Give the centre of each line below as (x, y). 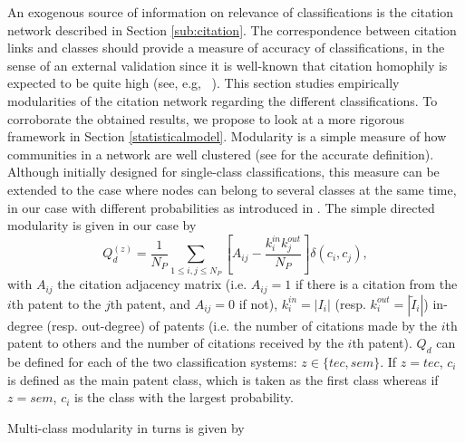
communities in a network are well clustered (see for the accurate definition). (221, 154)
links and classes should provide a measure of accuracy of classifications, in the (226, 48)
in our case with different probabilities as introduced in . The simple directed (221, 207)
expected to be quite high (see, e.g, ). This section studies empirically (203, 83)
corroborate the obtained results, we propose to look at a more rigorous (206, 118)
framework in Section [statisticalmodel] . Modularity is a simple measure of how (227, 136)
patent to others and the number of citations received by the (175, 343)
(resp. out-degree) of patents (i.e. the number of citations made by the (242, 325)
